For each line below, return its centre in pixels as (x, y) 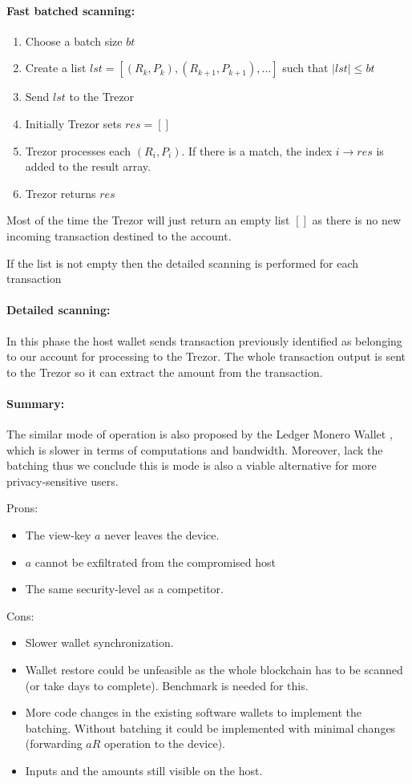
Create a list (56, 68)
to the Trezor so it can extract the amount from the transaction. (165, 372)
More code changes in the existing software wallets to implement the (193, 712)
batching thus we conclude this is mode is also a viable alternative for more (192, 465)
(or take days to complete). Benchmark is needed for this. (167, 685)
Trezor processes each (78, 150)
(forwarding (54, 744)
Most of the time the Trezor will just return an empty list (148, 220)
